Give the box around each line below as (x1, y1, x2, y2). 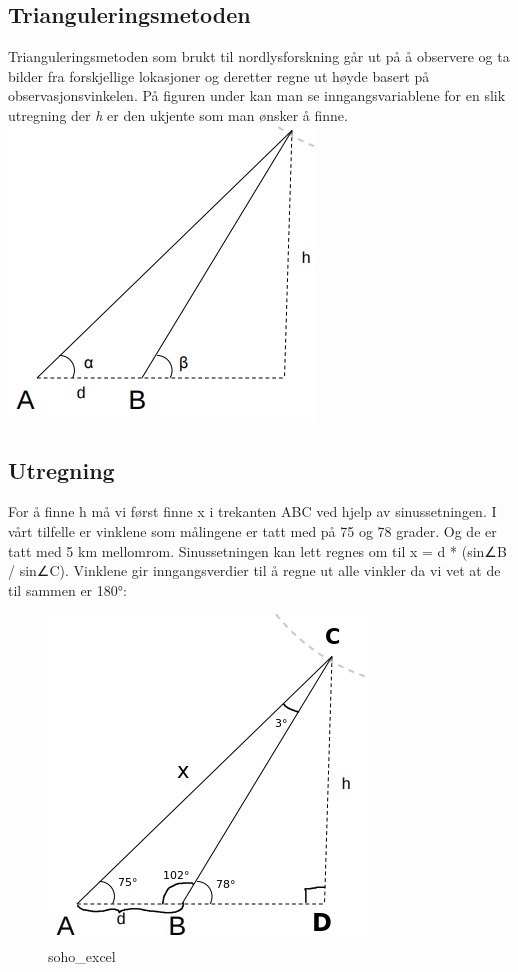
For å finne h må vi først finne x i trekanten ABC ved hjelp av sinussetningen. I (8, 501, 497, 522)
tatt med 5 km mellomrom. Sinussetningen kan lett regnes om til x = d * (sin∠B (8, 540, 507, 561)
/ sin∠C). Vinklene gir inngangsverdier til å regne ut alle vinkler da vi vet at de (8, 560, 501, 581)
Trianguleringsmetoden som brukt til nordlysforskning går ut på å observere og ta (8, 46, 510, 67)
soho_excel (48, 945, 116, 966)
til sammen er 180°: (8, 579, 127, 600)
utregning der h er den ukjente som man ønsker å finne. (8, 104, 348, 125)
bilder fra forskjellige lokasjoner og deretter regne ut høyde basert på (8, 65, 430, 86)
